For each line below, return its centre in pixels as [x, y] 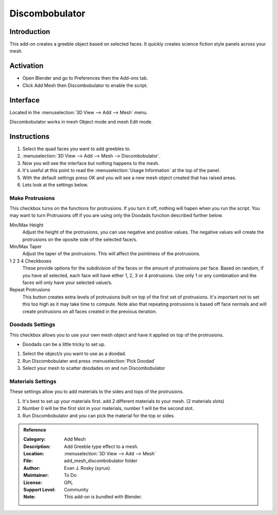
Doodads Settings [32, 325]
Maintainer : [36, 475]
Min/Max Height [27, 225]
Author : [32, 468]
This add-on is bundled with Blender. [103, 497]
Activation [27, 66]
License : [33, 482]
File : [28, 461]
